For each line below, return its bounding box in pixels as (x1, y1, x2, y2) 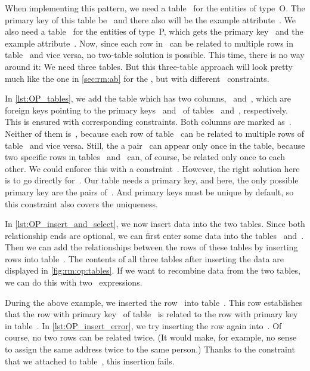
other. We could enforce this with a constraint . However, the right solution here (5, 162, 300, 174)
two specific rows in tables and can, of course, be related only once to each (5, 151, 286, 163)
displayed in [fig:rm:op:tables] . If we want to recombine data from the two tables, (5, 264, 300, 277)
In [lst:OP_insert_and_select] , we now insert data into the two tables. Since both (5, 217, 305, 230)
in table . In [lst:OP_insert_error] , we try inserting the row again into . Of (5, 319, 282, 332)
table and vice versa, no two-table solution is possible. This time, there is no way (5, 48, 305, 61)
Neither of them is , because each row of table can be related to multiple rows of (5, 127, 304, 139)
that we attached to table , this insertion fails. (5, 354, 175, 367)
